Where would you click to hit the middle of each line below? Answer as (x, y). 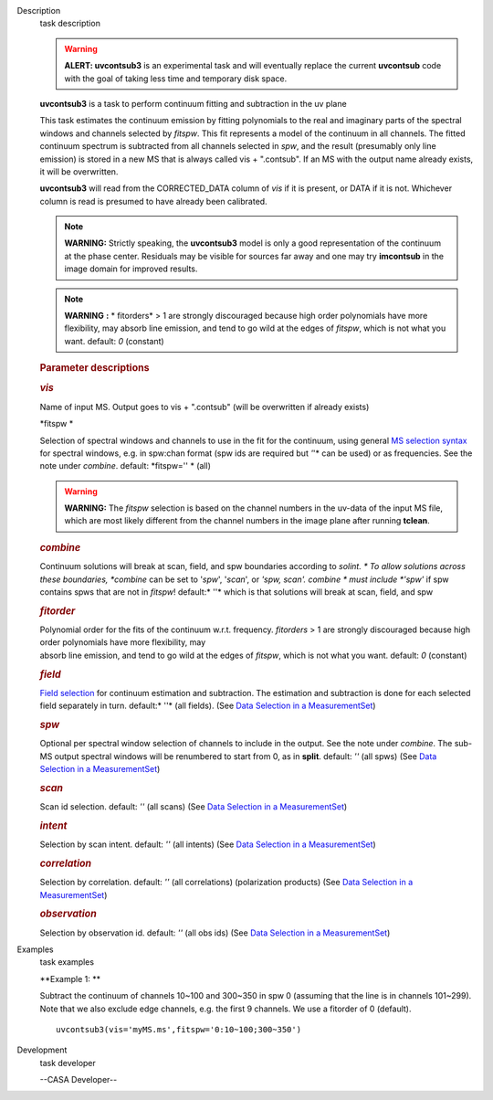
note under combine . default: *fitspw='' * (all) (126, 466)
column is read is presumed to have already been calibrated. (154, 201)
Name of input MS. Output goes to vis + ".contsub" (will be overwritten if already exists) (205, 407)
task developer (68, 1063)
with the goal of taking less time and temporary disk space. (176, 79)
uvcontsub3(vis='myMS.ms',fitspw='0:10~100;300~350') (178, 1029)
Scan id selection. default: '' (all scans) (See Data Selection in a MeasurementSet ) (194, 807)
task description (70, 24)
